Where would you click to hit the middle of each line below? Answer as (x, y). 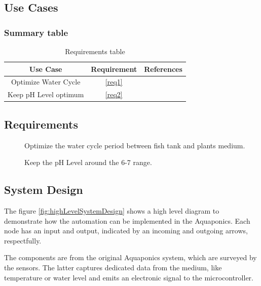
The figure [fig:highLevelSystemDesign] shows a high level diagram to (112, 210)
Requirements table (95, 51)
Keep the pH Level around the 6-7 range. (88, 162)
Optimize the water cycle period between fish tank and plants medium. (135, 145)
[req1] (114, 82)
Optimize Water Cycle (46, 82)
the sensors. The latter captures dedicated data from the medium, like (113, 267)
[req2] (114, 94)
